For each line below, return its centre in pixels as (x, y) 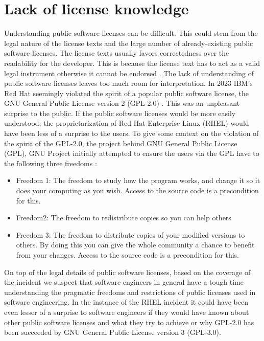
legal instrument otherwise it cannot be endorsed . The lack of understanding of (129, 73)
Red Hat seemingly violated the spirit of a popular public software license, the (126, 93)
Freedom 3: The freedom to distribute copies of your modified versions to (130, 234)
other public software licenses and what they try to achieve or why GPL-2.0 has (129, 322)
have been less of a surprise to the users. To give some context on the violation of (131, 133)
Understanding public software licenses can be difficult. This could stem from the (131, 33)
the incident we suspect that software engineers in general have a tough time (124, 282)
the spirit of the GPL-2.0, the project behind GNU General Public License (121, 143)
